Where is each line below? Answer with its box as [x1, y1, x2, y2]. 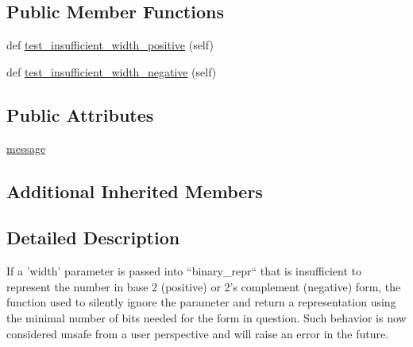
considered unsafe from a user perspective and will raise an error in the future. [6, 325, 389, 341]
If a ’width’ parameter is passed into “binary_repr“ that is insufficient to [6, 263, 362, 279]
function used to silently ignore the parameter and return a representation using [6, 294, 396, 310]
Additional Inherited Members [6, 178, 263, 203]
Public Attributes [6, 102, 154, 127]
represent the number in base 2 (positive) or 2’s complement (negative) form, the [6, 278, 401, 294]
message [6, 139, 46, 156]
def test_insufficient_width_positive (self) [6, 37, 214, 53]
